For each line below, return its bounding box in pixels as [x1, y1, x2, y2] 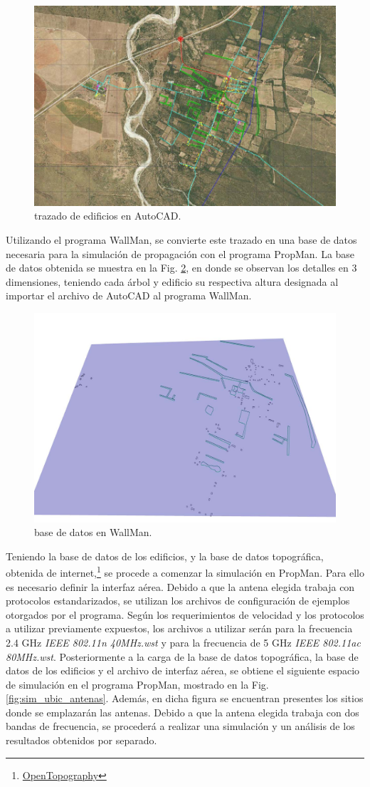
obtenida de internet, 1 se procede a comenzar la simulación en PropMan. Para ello [6, 563, 364, 580]
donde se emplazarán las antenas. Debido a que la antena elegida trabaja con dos [6, 704, 359, 719]
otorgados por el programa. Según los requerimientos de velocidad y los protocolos [6, 607, 364, 622]
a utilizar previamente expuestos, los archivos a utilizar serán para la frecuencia [6, 621, 353, 636]
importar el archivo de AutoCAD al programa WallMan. [6, 288, 252, 303]
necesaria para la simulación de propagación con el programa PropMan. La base [6, 246, 355, 261]
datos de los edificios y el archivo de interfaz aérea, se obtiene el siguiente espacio [6, 663, 360, 678]
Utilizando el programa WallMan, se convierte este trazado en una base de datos [6, 232, 357, 247]
